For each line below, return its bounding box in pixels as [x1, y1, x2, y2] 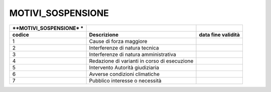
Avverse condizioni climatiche [89, 70, 160, 77]
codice [12, 31, 30, 38]
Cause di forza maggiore [89, 37, 148, 44]
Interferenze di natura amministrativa [89, 50, 177, 57]
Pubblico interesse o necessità [89, 77, 162, 84]
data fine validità [199, 31, 240, 38]
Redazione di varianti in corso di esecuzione [89, 57, 194, 64]
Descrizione [89, 31, 119, 38]
